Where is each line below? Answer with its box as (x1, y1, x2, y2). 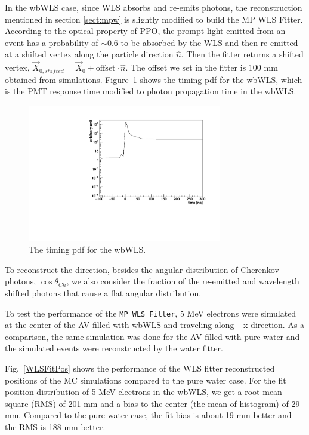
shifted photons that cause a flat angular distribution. (5, 286, 202, 299)
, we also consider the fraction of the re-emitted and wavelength (66, 275, 299, 287)
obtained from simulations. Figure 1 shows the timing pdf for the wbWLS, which (5, 73, 302, 85)
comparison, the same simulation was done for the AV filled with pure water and (5, 330, 300, 342)
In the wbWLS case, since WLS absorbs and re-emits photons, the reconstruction (5, 1, 302, 13)
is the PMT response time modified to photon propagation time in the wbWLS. (5, 85, 296, 97)
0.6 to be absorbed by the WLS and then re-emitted (107, 36, 298, 48)
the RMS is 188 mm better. (5, 420, 106, 433)
